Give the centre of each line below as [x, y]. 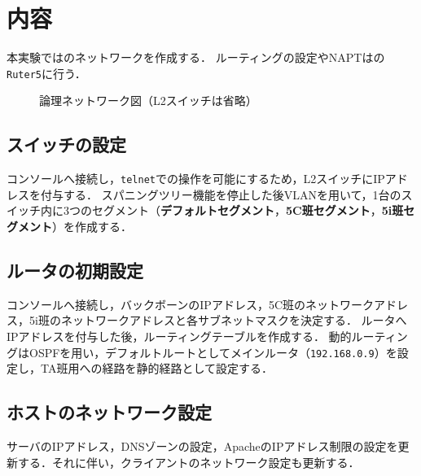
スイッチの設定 [66, 144]
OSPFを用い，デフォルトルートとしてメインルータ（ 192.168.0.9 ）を [213, 352]
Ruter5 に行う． [46, 73]
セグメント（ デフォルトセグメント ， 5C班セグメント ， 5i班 [248, 210]
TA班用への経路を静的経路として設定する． [157, 368]
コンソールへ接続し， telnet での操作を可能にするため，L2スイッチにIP [196, 179]
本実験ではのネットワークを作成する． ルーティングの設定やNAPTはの [196, 57]
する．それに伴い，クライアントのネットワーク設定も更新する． [189, 462]
